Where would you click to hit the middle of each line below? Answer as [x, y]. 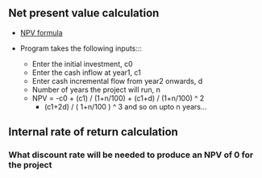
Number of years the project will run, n [96, 89]
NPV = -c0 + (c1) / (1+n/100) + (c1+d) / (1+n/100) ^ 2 [118, 98]
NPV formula [41, 32]
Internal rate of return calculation [94, 132]
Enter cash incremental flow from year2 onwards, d [117, 81]
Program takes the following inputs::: [81, 48]
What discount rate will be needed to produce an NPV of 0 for [131, 155]
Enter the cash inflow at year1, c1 [86, 72]
